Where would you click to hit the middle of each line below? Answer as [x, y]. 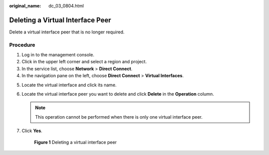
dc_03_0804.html [66, 6]
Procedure [22, 45]
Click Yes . [32, 131]
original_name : [25, 6]
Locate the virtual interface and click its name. [69, 85]
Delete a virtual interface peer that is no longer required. [67, 32]
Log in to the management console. [58, 55]
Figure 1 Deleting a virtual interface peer [75, 142]
